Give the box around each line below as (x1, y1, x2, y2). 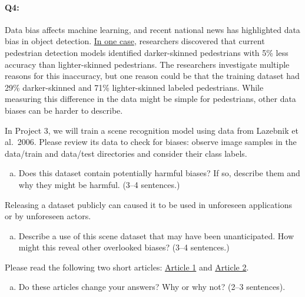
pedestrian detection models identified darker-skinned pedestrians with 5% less (5, 46, 289, 58)
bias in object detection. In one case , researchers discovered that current (5, 35, 265, 47)
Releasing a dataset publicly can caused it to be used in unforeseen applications (5, 198, 292, 210)
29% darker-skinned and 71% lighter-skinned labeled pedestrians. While (5, 81, 264, 93)
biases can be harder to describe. (5, 104, 123, 116)
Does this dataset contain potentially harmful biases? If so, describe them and (18, 167, 300, 179)
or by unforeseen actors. (5, 210, 91, 222)
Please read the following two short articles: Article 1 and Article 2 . (5, 260, 249, 273)
